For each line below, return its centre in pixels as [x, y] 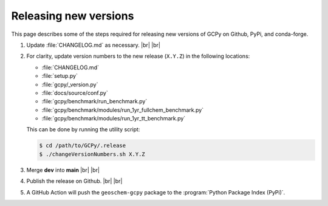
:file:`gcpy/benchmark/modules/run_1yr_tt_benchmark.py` [114, 118]
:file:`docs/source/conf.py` [75, 93]
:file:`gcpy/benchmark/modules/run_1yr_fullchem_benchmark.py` [122, 110]
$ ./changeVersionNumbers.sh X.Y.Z [92, 154]
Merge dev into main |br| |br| [63, 170]
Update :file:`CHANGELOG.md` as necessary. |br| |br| [94, 45]
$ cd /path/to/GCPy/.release [83, 146]
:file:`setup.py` [60, 76]
